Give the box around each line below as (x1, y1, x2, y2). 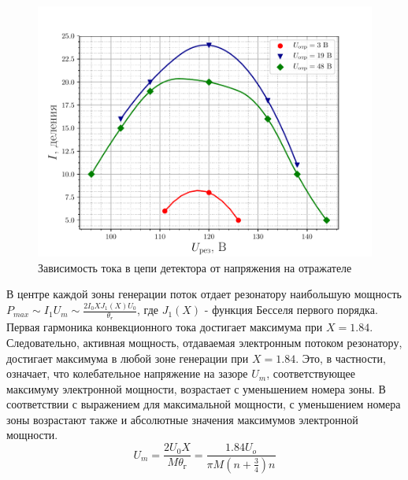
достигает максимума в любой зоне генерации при (6, 349, 249, 366)
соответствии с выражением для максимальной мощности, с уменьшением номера (6, 396, 401, 412)
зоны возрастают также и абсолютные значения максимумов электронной (6, 411, 358, 427)
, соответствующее (266, 365, 356, 382)
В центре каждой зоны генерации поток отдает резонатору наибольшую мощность (6, 286, 402, 302)
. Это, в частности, (295, 349, 386, 366)
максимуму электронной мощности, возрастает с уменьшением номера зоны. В (6, 380, 386, 397)
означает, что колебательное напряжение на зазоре (6, 365, 248, 382)
